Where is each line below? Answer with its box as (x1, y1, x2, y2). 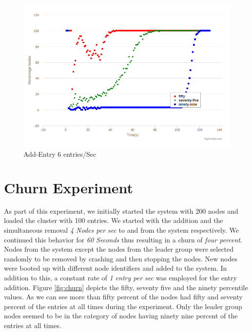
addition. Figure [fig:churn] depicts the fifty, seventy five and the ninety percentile (4, 282, 248, 292)
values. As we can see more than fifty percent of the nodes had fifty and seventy (4, 292, 243, 302)
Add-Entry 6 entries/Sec (23, 149, 97, 159)
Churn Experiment (4, 177, 134, 197)
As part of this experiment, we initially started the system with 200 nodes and (4, 205, 238, 216)
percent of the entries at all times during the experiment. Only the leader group (4, 301, 242, 311)
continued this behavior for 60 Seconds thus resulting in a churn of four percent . (4, 234, 242, 244)
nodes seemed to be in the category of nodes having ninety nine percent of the (4, 311, 238, 321)
